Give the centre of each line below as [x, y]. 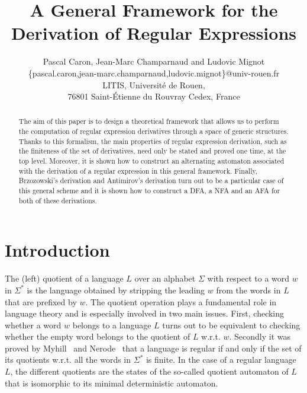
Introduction [57, 250]
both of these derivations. [58, 200]
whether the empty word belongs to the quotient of [98, 336]
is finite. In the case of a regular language [221, 360]
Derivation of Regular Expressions [154, 33]
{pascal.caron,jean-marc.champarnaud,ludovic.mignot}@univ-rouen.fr [154, 73]
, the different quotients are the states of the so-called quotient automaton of [149, 371]
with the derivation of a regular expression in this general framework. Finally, [138, 170]
